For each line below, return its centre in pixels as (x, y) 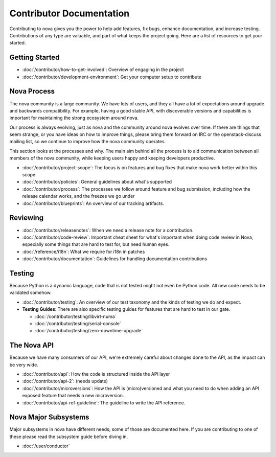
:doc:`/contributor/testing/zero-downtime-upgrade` (89, 331)
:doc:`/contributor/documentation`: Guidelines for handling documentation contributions (115, 259)
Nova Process (32, 91)
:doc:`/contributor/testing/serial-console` (78, 323)
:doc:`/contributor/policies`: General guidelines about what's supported (97, 182)
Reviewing (27, 218)
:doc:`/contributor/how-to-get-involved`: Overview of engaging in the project (103, 70)
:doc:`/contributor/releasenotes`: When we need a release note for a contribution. (108, 230)
